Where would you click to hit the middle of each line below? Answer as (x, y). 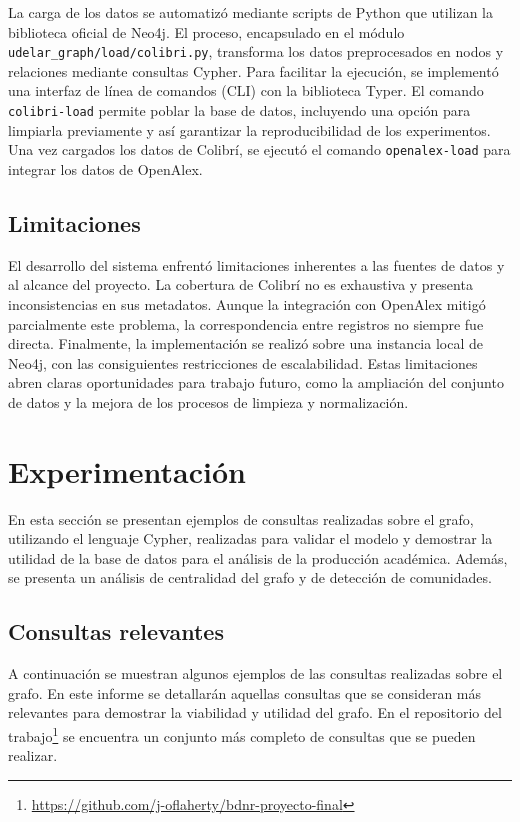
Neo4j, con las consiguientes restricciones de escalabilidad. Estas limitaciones (243, 362)
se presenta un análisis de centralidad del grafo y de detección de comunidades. (250, 577)
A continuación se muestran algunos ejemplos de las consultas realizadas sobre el (255, 673)
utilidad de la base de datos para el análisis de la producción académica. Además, (258, 557)
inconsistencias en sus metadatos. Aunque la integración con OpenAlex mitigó (247, 303)
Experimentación (127, 470)
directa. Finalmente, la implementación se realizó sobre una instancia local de (245, 343)
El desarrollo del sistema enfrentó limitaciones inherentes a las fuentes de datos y (256, 264)
